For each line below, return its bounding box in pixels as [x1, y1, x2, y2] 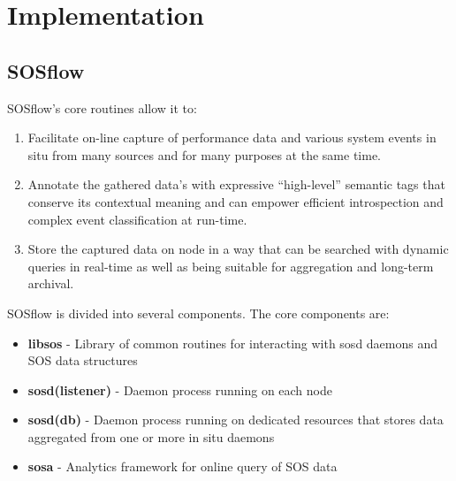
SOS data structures [27, 351, 138, 370]
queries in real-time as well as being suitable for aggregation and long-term [27, 256, 434, 275]
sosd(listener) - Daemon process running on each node [27, 380, 332, 399]
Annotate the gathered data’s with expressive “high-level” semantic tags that [27, 175, 445, 194]
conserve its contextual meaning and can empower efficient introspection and [27, 192, 444, 210]
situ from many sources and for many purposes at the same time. [27, 145, 381, 164]
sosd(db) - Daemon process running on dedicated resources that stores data [27, 410, 444, 429]
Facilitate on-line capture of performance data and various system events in [27, 128, 437, 147]
